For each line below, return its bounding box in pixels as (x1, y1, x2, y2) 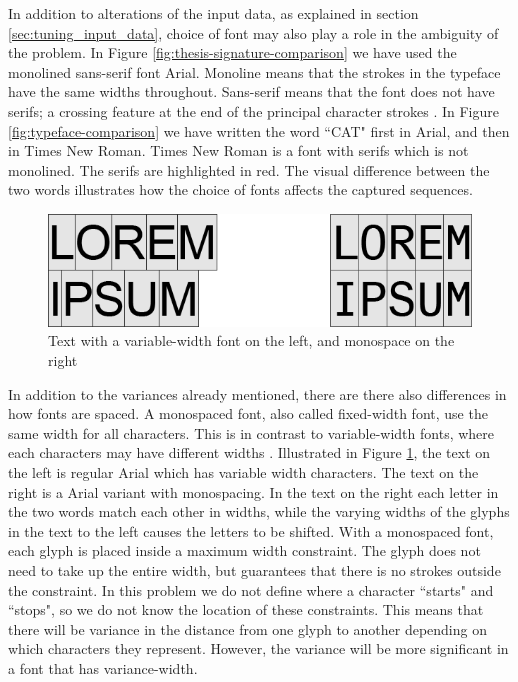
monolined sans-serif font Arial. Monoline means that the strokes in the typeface (8, 61, 501, 82)
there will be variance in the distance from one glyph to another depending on (8, 618, 487, 639)
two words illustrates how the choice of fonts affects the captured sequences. (8, 179, 473, 200)
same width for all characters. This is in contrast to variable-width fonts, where (8, 422, 495, 443)
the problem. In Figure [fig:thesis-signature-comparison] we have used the (8, 42, 457, 63)
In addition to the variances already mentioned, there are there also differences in (8, 383, 507, 404)
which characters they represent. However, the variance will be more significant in (8, 638, 509, 659)
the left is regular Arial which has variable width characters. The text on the (8, 461, 479, 482)
